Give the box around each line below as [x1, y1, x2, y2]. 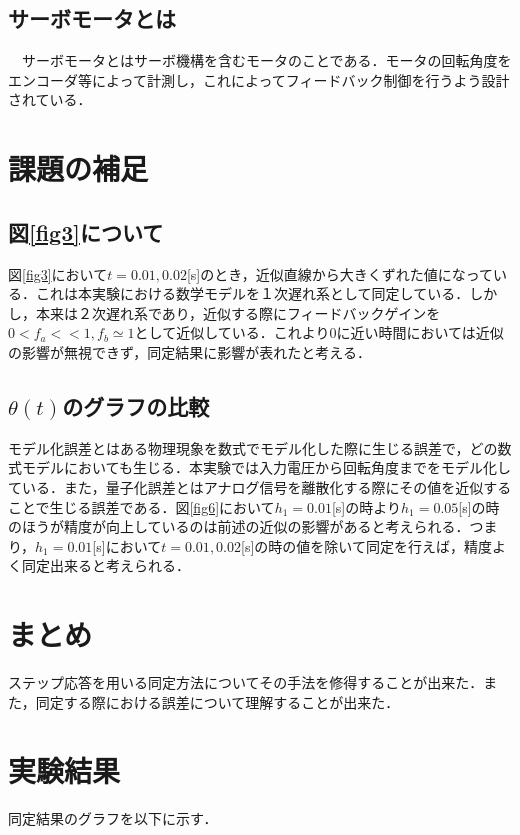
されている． [8, 89, 92, 110]
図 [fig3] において [8, 263, 108, 284]
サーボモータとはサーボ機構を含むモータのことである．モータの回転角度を [21, 50, 512, 71]
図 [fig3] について [8, 216, 164, 247]
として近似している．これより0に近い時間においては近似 [134, 322, 504, 343]
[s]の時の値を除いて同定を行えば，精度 [241, 535, 492, 556]
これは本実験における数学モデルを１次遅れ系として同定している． [35, 283, 470, 304]
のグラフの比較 [62, 390, 210, 421]
